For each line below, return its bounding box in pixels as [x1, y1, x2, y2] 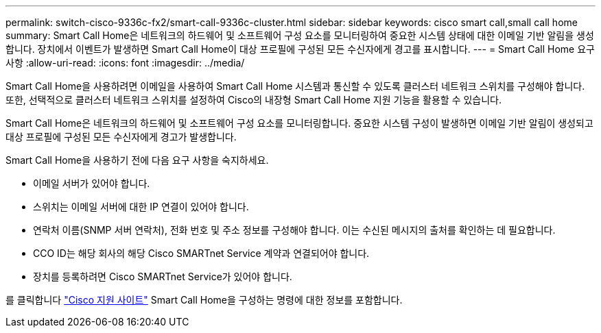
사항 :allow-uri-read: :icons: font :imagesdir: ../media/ [5, 57, 245, 69]
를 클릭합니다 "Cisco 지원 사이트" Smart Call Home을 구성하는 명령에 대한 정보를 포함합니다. [5, 294, 403, 306]
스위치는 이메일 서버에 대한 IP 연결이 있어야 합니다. [33, 201, 249, 212]
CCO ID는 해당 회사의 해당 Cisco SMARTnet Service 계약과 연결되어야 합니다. [33, 247, 370, 259]
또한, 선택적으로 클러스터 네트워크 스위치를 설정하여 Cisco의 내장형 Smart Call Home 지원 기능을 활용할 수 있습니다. [5, 94, 502, 106]
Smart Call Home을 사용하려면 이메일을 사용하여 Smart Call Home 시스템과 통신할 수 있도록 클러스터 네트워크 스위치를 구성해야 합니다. [5, 80, 585, 92]
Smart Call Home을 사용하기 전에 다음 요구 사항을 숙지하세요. [5, 154, 269, 166]
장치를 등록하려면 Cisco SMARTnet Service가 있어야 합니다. [33, 271, 292, 282]
